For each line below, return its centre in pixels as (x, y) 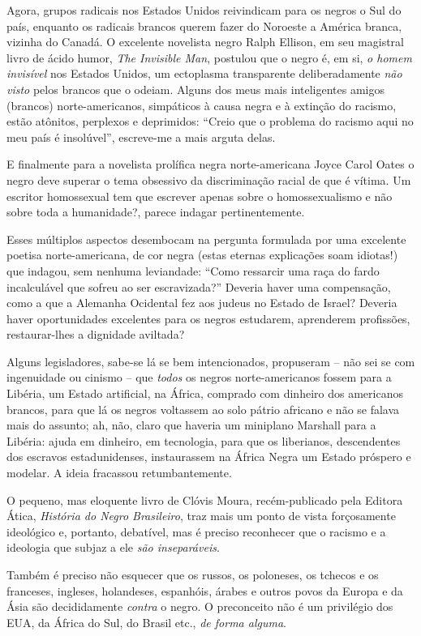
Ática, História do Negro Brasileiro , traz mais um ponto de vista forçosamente (201, 516)
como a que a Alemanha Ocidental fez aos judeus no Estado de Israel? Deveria (202, 303)
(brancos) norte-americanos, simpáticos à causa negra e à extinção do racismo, (202, 105)
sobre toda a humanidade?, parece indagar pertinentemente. (156, 212)
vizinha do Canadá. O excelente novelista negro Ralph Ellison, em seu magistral (205, 42)
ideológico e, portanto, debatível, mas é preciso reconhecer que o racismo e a (196, 531)
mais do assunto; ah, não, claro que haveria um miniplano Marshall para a (191, 425)
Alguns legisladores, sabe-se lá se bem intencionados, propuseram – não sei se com (211, 361)
